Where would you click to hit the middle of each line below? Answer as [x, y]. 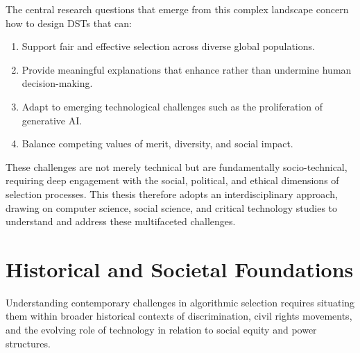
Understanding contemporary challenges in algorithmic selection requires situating [180, 302]
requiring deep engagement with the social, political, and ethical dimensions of [172, 180]
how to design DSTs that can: [69, 23]
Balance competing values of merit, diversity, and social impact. [157, 143]
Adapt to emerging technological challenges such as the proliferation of [172, 106]
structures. [28, 343]
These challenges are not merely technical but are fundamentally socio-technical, [177, 166]
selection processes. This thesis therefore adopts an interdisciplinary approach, [172, 194]
